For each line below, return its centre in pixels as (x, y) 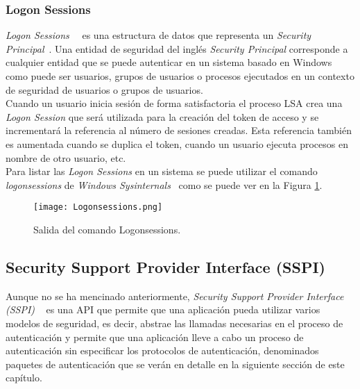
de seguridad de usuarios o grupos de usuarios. (104, 89)
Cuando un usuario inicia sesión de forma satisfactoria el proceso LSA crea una (174, 103)
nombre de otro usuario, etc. (66, 157)
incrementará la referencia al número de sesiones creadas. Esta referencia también (179, 130)
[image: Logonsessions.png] (98, 207)
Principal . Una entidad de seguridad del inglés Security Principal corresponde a (177, 48)
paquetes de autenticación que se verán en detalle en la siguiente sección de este (175, 364)
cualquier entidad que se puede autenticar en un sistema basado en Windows (169, 62)
